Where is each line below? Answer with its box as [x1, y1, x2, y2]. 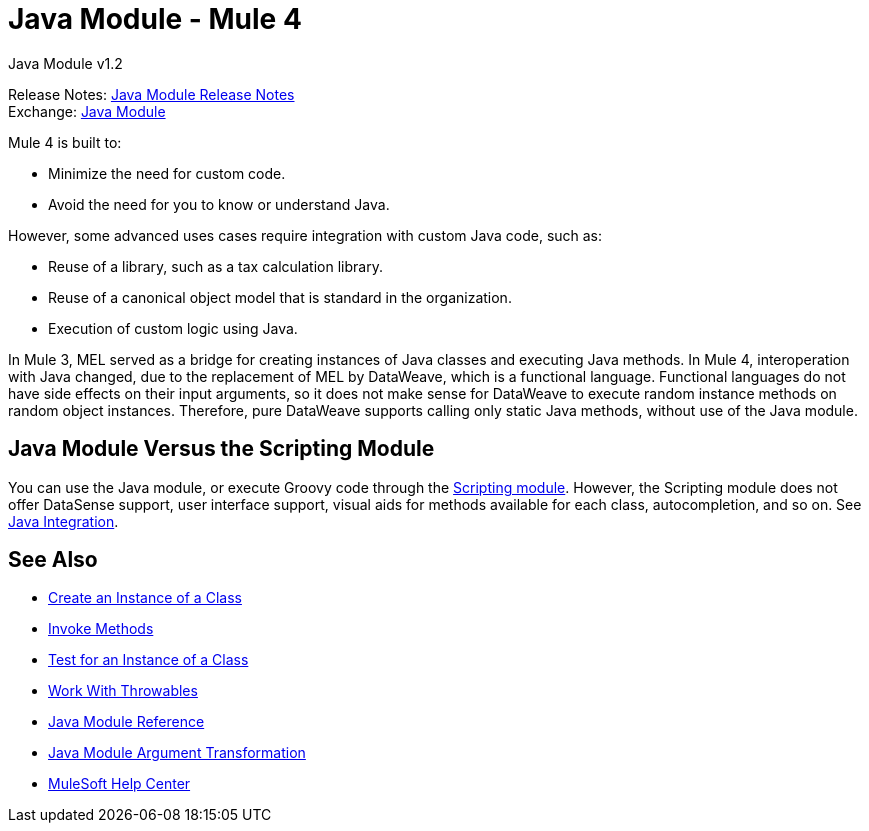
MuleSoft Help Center [48, 775, 191, 793]
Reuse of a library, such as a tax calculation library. [48, 257, 383, 275]
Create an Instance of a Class [48, 589, 242, 607]
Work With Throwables [48, 682, 198, 700]
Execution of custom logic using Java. [48, 319, 298, 337]
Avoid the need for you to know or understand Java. [48, 195, 390, 213]
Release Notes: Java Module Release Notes [8, 85, 295, 103]
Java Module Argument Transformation [48, 744, 306, 762]
